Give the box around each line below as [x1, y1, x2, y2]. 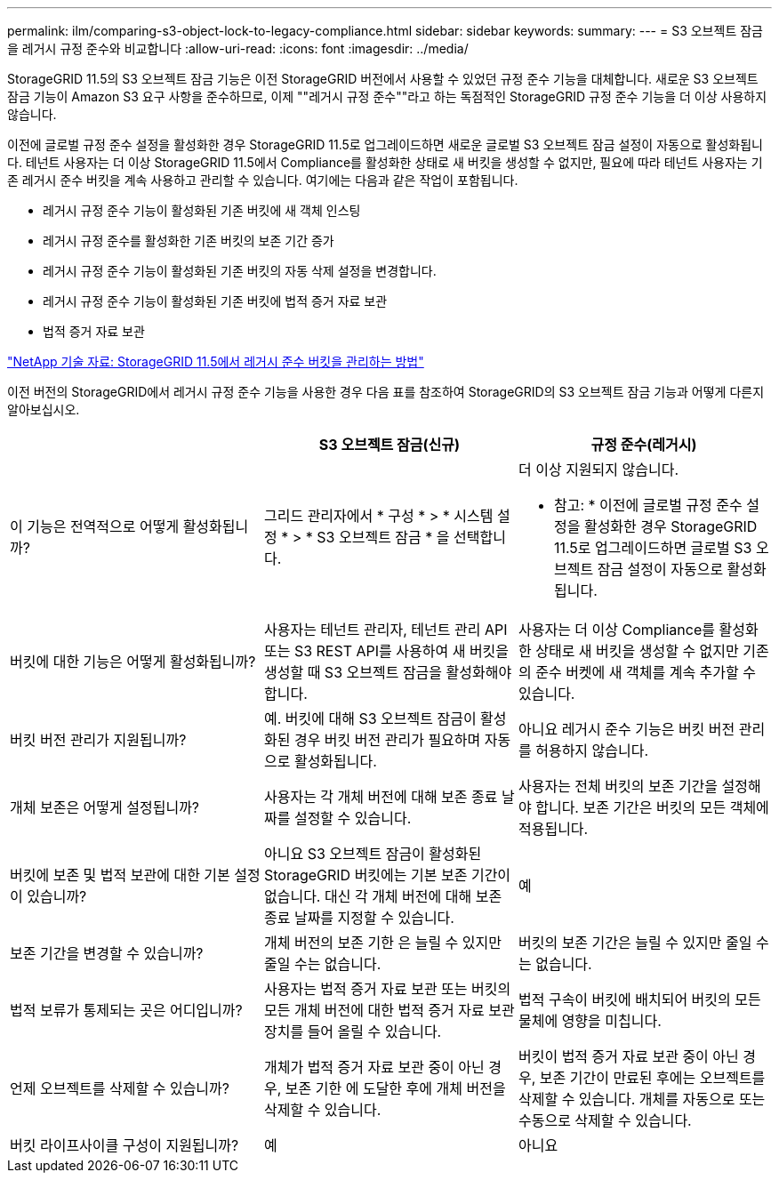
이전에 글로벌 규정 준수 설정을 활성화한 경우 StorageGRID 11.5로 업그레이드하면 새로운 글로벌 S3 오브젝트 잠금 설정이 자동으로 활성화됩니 [7, 137, 763, 152]
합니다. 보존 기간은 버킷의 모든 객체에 [535, 799, 769, 816]
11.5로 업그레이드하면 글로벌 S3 [553, 539, 752, 557]
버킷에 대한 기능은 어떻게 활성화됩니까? [10, 653, 256, 670]
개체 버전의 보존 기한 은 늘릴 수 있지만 [263, 934, 502, 951]
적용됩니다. [518, 820, 589, 838]
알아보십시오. [7, 402, 80, 417]
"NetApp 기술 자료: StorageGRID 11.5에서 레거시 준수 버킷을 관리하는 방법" [7, 354, 424, 369]
